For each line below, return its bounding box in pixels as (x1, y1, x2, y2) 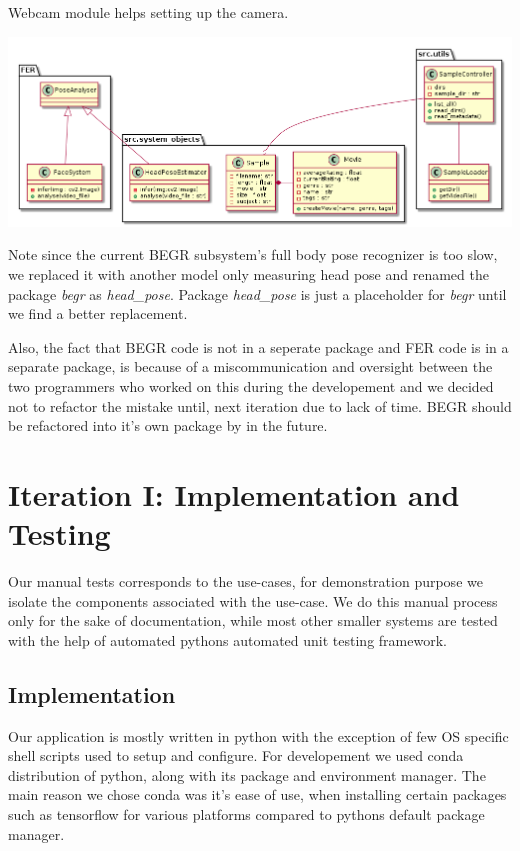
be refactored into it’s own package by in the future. (8, 415, 328, 436)
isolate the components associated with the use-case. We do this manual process (8, 590, 498, 611)
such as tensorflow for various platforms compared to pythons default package (8, 803, 485, 824)
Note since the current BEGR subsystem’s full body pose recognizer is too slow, (8, 244, 498, 265)
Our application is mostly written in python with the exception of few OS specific (8, 725, 509, 746)
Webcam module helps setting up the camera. (8, 2, 289, 22)
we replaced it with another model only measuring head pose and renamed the (8, 263, 489, 284)
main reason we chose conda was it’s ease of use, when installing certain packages (8, 784, 507, 805)
